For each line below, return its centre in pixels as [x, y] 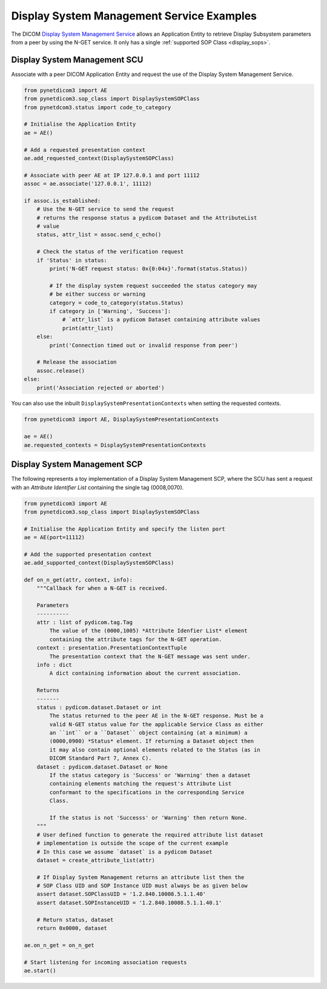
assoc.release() [61, 371]
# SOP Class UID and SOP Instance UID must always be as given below [142, 886]
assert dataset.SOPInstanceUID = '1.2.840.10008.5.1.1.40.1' [129, 902]
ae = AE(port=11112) [54, 538]
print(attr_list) [88, 328]
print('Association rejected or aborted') [101, 388]
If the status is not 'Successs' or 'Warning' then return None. [148, 817]
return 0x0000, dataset [72, 928]
